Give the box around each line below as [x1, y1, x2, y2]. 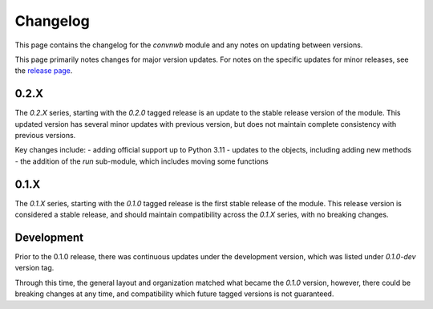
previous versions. [14, 131, 76, 140]
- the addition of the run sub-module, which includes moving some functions [14, 157, 269, 166]
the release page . [14, 66, 73, 75]
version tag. [14, 263, 55, 273]
